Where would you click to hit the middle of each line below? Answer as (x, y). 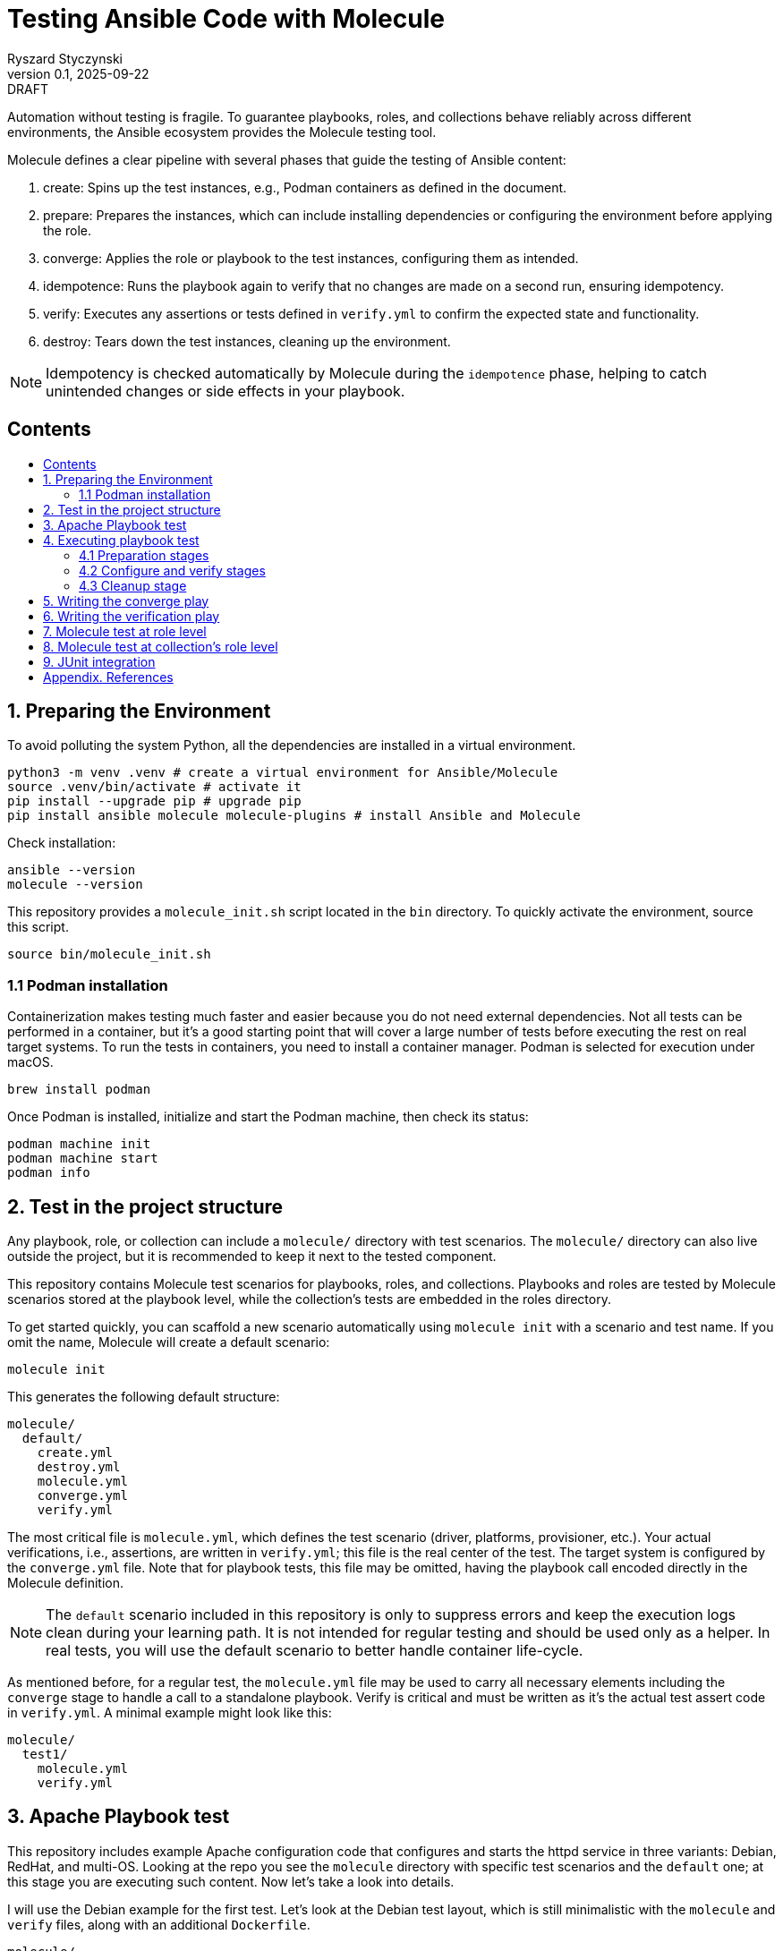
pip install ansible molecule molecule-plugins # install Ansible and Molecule (294, 816)
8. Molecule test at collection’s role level (161, 646)
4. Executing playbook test (121, 540)
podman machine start (83, 1159)
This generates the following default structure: (144, 1397)
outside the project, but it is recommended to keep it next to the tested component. (252, 1257)
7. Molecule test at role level (125, 631)
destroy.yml (79, 1467)
